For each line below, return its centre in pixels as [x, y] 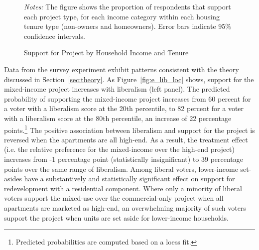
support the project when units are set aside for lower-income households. [116, 217]
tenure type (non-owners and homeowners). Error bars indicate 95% [128, 26]
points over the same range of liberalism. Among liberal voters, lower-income [121, 169]
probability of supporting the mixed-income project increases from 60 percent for [128, 98]
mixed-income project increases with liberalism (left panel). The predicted [117, 89]
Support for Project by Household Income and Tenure [106, 53]
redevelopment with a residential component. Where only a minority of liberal [123, 188]
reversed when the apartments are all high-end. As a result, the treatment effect [126, 139]
